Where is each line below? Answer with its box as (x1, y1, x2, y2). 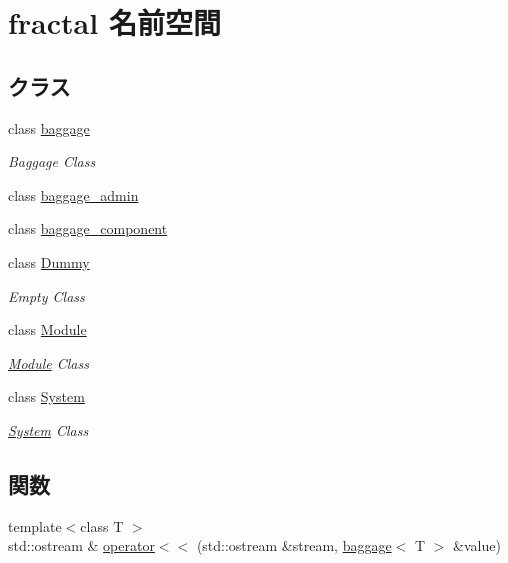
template (8, 515, 62, 536)
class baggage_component (8, 218, 168, 239)
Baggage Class (8, 151, 96, 172)
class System (8, 386, 85, 407)
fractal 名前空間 (8, 2, 221, 43)
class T (80, 515, 124, 536)
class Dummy (8, 251, 90, 272)
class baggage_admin (8, 184, 139, 205)
